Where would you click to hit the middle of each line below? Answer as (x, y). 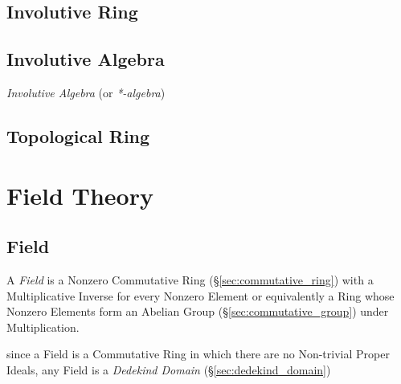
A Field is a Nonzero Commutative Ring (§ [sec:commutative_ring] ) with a (190, 279)
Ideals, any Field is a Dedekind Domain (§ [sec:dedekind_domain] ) (169, 369)
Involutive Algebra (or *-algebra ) (86, 92)
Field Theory (80, 195)
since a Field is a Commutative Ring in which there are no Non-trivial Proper (198, 354)
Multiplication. (43, 327)
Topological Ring (78, 135)
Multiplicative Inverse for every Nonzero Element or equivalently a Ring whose (200, 295)
